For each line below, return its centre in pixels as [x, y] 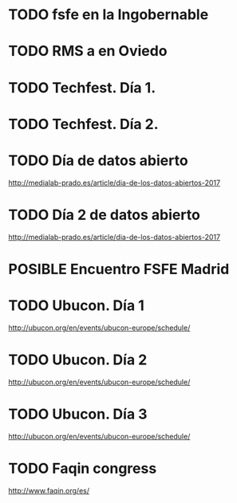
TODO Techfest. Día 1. [82, 87]
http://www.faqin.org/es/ [49, 490]
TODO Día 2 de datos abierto [105, 215]
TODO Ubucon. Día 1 [77, 305]
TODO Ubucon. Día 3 [78, 414]
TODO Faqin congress [83, 468]
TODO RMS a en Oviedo [88, 51]
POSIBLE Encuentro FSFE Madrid [119, 269]
